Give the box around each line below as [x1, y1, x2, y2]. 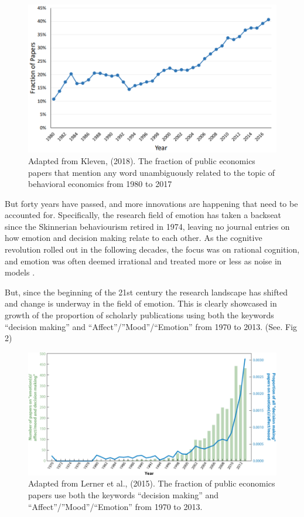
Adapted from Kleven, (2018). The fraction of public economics [28, 154, 255, 166]
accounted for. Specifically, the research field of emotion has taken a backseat [5, 209, 282, 221]
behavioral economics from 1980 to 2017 [28, 178, 172, 190]
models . [5, 266, 35, 278]
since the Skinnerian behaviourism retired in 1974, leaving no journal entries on [5, 220, 290, 232]
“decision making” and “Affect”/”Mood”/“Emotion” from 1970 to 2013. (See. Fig [5, 320, 298, 332]
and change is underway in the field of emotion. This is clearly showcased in [5, 297, 277, 309]
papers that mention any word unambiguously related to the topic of [28, 166, 275, 178]
